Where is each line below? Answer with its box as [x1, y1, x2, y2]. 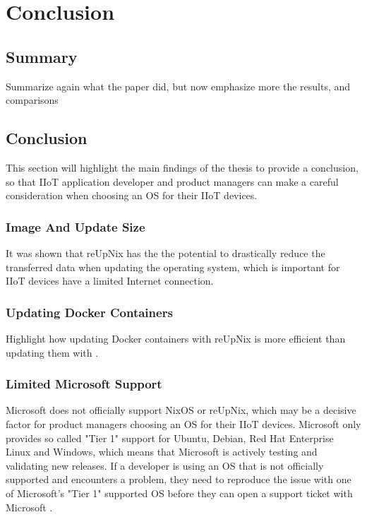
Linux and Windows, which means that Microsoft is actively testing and [6, 444, 318, 459]
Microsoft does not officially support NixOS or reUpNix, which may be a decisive [6, 403, 356, 417]
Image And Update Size [6, 218, 145, 235]
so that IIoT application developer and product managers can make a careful [6, 174, 339, 189]
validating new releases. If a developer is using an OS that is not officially [6, 458, 324, 473]
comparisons [6, 93, 59, 107]
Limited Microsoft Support [6, 375, 162, 393]
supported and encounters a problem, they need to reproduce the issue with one [6, 472, 351, 487]
